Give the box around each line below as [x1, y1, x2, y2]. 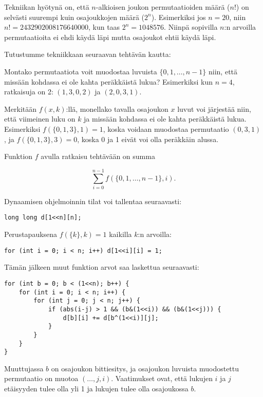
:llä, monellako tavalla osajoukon [66, 103, 168, 114]
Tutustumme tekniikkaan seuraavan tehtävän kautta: [4, 49, 171, 59]
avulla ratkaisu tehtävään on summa [41, 151, 155, 162]
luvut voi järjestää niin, [177, 103, 251, 114]
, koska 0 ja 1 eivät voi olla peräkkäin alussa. [77, 133, 219, 144]
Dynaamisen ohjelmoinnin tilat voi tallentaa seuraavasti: [4, 195, 182, 206]
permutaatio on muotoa [4, 373, 79, 384]
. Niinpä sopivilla [164, 22, 218, 32]
